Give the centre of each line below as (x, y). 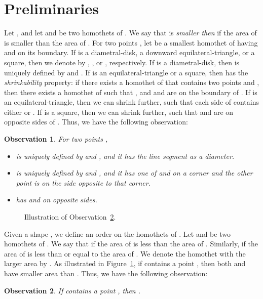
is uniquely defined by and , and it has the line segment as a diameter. (125, 156)
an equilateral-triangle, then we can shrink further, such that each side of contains (131, 102)
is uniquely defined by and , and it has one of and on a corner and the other (134, 173)
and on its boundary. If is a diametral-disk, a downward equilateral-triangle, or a (129, 52)
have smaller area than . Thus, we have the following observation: (106, 273)
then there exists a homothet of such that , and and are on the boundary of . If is (131, 92)
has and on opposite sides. (57, 200)
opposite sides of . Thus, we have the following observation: (96, 122)
